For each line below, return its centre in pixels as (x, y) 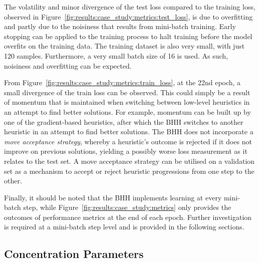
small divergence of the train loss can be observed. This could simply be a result (127, 92)
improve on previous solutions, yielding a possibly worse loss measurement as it (126, 151)
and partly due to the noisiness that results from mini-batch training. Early (120, 26)
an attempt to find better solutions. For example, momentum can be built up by (127, 111)
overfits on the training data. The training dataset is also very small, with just (124, 46)
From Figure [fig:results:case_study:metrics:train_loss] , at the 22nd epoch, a (122, 82)
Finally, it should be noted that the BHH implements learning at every (113, 197)
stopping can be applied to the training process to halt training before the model (128, 36)
